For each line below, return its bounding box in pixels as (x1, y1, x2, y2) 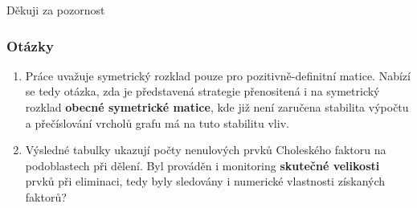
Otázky (6, 35, 54, 55)
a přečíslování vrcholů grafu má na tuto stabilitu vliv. (25, 114, 289, 131)
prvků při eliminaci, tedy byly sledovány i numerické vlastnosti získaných (25, 173, 386, 190)
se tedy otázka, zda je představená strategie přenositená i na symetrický (25, 83, 380, 100)
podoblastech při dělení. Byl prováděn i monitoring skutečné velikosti (25, 157, 380, 173)
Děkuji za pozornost (6, 2, 105, 18)
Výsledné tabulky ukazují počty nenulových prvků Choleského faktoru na (25, 141, 386, 158)
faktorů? (25, 188, 67, 205)
